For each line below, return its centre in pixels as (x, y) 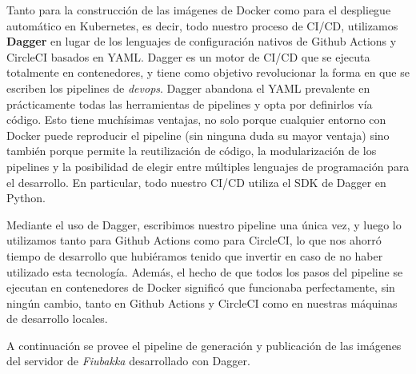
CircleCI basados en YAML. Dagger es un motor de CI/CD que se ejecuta (188, 56)
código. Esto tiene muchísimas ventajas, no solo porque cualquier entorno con (196, 119)
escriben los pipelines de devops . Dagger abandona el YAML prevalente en (188, 88)
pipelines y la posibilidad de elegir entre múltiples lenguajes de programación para (208, 166)
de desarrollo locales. (57, 318)
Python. (26, 198)
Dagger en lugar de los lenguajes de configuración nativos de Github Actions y (202, 41)
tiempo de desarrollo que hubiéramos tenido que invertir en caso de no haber (195, 255)
